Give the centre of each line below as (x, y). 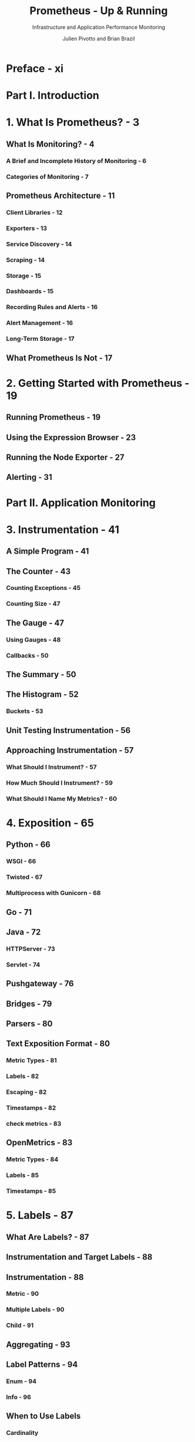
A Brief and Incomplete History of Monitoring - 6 (76, 161)
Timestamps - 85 (31, 1191)
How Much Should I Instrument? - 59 (60, 783)
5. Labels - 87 (40, 1216)
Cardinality (22, 1433)
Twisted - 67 (24, 877)
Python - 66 (28, 845)
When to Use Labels (43, 1416)
